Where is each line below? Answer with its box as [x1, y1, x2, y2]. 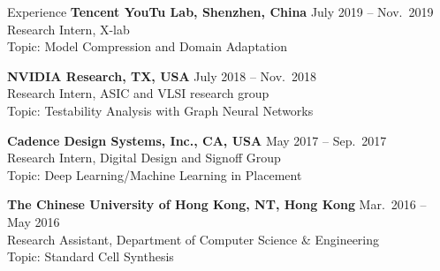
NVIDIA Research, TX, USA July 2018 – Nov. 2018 [7, 66, 317, 85]
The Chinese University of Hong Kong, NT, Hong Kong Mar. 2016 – [7, 195, 427, 214]
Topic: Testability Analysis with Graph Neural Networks [7, 101, 314, 119]
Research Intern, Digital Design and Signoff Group [7, 148, 281, 167]
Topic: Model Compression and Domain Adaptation [7, 37, 287, 56]
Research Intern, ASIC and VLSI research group [7, 84, 269, 102]
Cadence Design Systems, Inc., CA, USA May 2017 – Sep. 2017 [7, 131, 387, 149]
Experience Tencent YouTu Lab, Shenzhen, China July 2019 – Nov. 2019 [7, 3, 434, 20]
